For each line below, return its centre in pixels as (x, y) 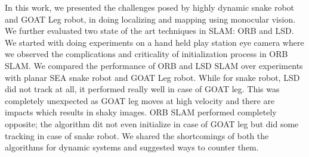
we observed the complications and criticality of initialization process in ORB (146, 54)
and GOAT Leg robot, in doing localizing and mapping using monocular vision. (150, 19)
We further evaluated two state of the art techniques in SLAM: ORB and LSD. (149, 31)
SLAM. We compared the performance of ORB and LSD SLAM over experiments (154, 65)
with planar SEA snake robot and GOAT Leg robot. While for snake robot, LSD (152, 77)
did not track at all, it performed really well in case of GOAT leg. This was (142, 89)
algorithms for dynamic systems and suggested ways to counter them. (132, 147)
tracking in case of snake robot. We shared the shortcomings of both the (137, 135)
